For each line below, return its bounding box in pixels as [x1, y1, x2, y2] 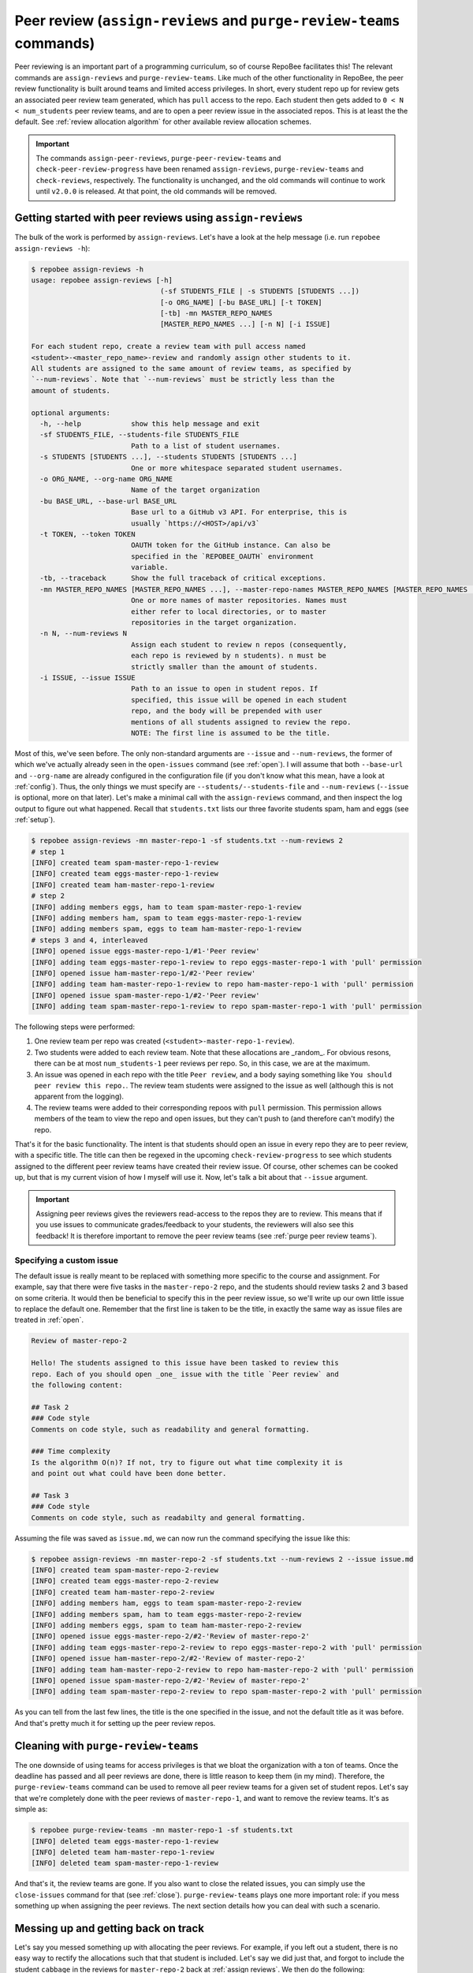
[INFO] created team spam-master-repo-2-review [31, 1566, 218, 1574]
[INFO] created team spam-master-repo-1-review [31, 859, 218, 867]
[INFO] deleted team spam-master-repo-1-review [31, 1859, 218, 1868]
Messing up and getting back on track [14, 1922, 205, 1935]
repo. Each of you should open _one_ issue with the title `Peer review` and [31, 1369, 339, 1379]
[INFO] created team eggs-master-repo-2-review [31, 1577, 218, 1586]
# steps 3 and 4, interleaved [31, 935, 148, 945]
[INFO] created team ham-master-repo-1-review [31, 880, 214, 889]
